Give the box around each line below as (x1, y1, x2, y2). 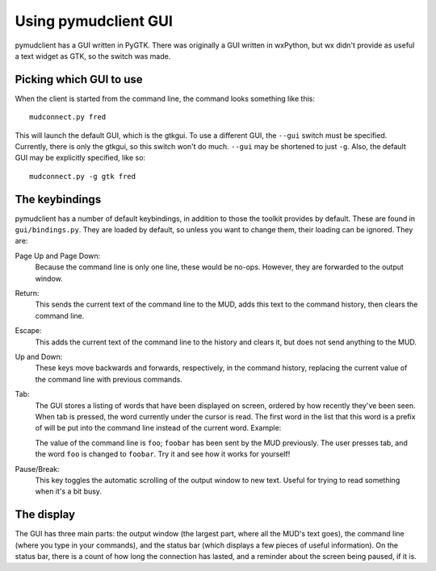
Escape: (15, 326, 42, 336)
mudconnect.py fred (29, 113, 107, 122)
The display (15, 508, 76, 522)
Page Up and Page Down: (15, 251, 101, 260)
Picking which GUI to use (15, 73, 143, 86)
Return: (15, 289, 40, 298)
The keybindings (15, 192, 102, 206)
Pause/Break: (15, 464, 60, 473)
